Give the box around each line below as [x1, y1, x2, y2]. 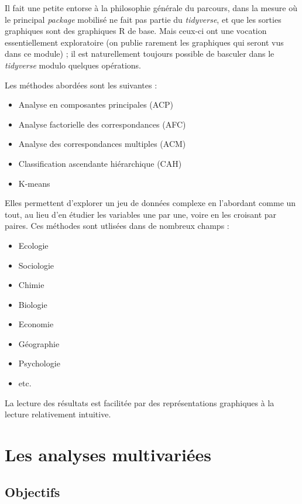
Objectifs [5, 482, 60, 500]
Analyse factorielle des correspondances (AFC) [18, 118, 186, 130]
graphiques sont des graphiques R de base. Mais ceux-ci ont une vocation [5, 25, 267, 37]
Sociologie [18, 259, 54, 271]
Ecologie [18, 239, 49, 251]
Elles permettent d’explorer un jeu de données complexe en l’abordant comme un [5, 197, 296, 209]
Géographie [18, 337, 60, 349]
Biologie [18, 298, 47, 310]
